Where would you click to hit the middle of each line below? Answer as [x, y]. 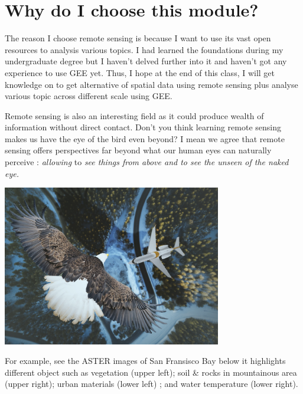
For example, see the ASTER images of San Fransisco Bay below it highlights [145, 361]
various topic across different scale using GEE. [89, 96]
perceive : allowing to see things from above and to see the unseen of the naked [147, 162]
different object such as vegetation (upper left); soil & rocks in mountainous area [151, 372]
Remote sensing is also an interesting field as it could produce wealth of [134, 115]
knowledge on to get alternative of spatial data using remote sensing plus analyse [151, 84]
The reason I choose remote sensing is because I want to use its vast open [138, 38]
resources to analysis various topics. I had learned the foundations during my [144, 49]
